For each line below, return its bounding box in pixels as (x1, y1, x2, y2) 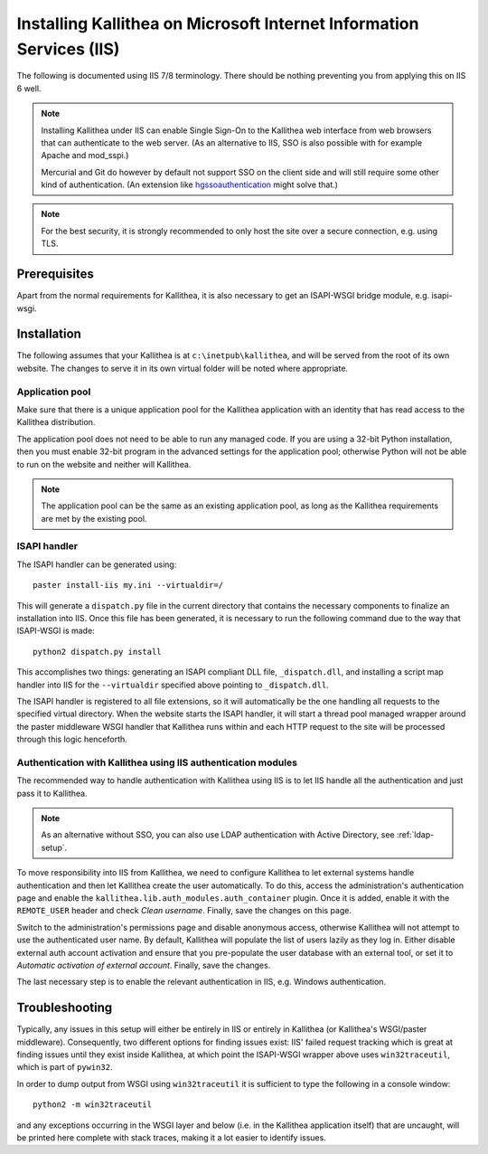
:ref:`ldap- (396, 829, 435, 840)
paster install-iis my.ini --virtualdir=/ (33, 580, 224, 591)
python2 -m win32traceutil (33, 1100, 153, 1110)
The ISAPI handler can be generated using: (16, 559, 177, 570)
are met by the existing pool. (41, 513, 147, 524)
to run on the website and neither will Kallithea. (16, 459, 192, 469)
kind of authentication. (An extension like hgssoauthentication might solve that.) (41, 179, 339, 190)
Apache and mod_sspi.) (41, 150, 129, 161)
